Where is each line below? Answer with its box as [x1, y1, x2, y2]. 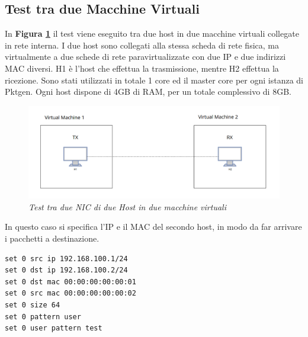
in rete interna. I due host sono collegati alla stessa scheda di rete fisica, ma [5, 38, 279, 51]
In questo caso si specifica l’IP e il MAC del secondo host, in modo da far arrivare [5, 220, 302, 233]
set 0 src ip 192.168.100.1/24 [5, 254, 128, 263]
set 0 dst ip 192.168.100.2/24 [5, 266, 128, 275]
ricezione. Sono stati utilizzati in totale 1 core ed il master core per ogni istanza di [5, 73, 303, 86]
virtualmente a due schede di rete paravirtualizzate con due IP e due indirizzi [5, 50, 286, 63]
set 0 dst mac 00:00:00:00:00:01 [5, 277, 136, 286]
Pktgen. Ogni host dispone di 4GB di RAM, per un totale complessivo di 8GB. [5, 85, 291, 98]
